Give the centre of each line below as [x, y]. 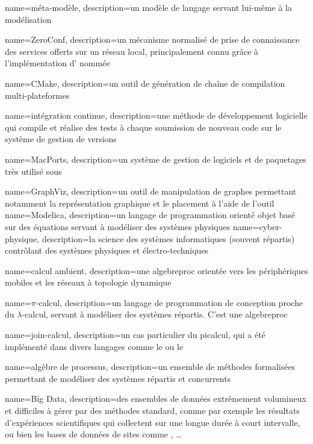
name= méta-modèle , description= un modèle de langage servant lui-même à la [148, 7]
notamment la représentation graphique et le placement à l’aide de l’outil [140, 203]
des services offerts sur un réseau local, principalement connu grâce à [132, 51]
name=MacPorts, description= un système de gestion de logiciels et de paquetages [156, 159]
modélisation [28, 19]
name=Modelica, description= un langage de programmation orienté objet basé [150, 215]
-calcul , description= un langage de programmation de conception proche [169, 302]
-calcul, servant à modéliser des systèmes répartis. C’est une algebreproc [155, 314]
